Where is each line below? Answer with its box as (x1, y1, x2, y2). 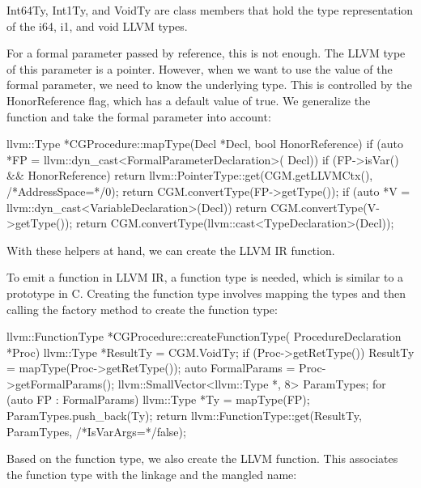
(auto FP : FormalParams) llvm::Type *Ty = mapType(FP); (6, 391, 310, 408)
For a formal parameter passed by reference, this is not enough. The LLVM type (6, 45, 406, 62)
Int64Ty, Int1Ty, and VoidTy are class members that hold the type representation (6, 2, 414, 18)
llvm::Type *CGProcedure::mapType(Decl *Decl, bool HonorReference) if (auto (6, 135, 403, 152)
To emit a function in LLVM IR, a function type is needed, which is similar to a (6, 269, 404, 286)
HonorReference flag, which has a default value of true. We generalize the (6, 91, 371, 108)
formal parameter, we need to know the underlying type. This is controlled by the (6, 76, 412, 93)
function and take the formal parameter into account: (6, 108, 271, 125)
